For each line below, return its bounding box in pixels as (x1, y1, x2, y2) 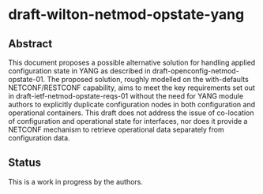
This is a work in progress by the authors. (8, 177, 144, 186)
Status (8, 156, 42, 170)
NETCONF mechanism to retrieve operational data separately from (8, 125, 224, 134)
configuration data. (8, 133, 70, 143)
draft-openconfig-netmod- (152, 66, 239, 76)
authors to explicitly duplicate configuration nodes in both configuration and (8, 100, 255, 109)
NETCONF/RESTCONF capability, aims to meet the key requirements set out (8, 83, 255, 92)
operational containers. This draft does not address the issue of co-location (8, 108, 254, 118)
